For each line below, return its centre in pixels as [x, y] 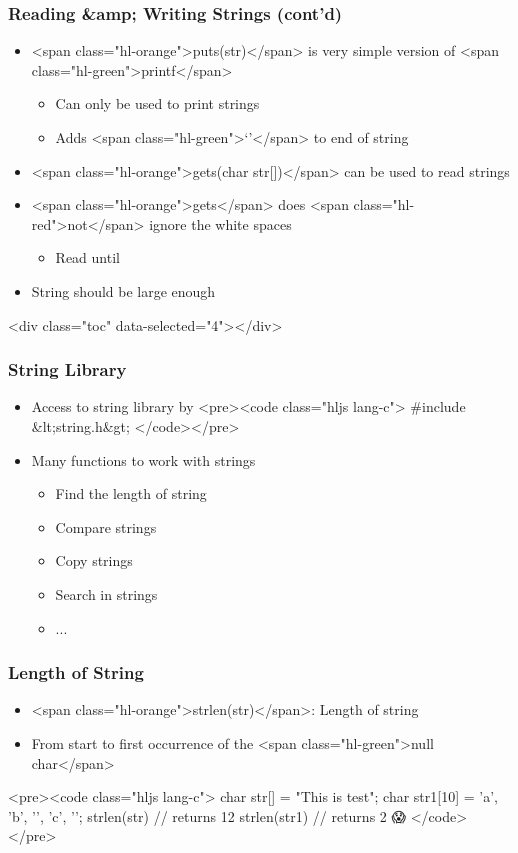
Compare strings [106, 526]
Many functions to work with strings [143, 459]
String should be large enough [123, 290]
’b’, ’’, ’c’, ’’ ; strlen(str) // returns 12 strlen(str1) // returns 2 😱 [207, 815]
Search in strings [106, 593]
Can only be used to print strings [157, 103]
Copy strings [94, 560]
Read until [87, 257]
